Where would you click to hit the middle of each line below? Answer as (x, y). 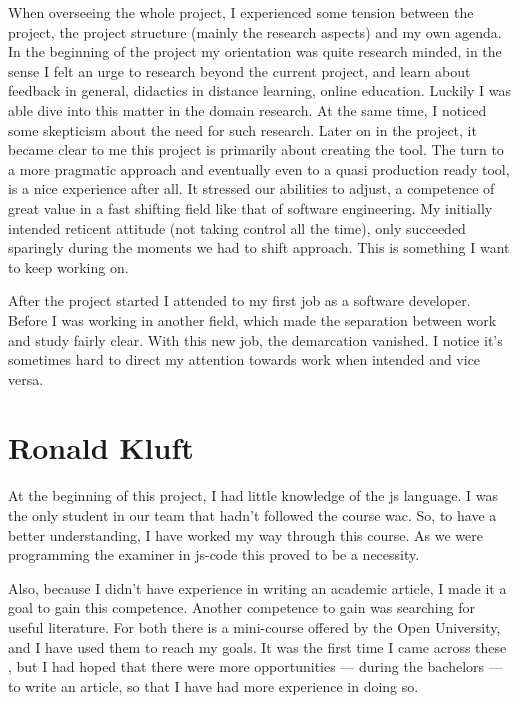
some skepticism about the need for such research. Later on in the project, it (242, 129)
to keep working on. (68, 266)
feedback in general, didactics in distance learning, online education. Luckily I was (259, 90)
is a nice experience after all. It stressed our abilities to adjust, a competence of (251, 188)
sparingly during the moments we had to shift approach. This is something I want (259, 247)
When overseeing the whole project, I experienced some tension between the (241, 12)
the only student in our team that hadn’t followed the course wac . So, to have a (252, 515)
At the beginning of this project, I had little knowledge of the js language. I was (253, 495)
